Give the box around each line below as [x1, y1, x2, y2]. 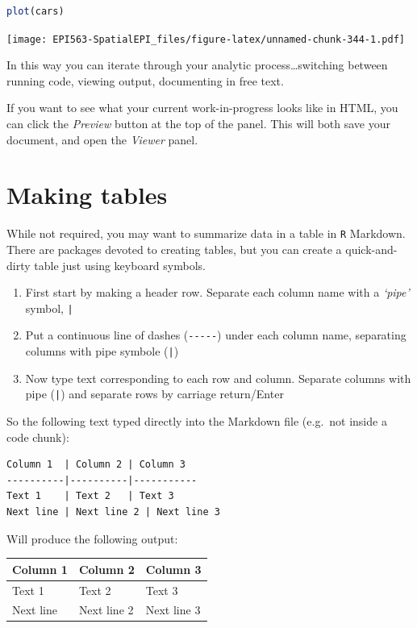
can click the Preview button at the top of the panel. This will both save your [6, 115, 390, 132]
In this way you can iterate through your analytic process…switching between [6, 56, 388, 73]
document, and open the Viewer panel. [6, 131, 198, 148]
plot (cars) [6, 6, 65, 17]
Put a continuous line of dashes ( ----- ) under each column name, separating [25, 326, 407, 343]
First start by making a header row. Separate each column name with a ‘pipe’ [25, 284, 410, 301]
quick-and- [345, 241, 398, 257]
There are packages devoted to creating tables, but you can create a [6, 241, 342, 257]
